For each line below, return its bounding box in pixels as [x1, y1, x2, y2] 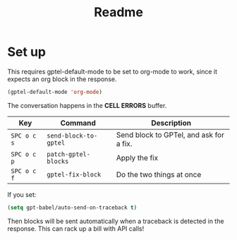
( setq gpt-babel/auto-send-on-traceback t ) [7, 204, 138, 211]
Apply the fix [116, 152, 159, 162]
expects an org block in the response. [7, 75, 117, 83]
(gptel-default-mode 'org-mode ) [7, 88, 102, 95]
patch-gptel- [47, 150, 90, 158]
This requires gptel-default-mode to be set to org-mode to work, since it [7, 67, 217, 76]
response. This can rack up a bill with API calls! [7, 224, 145, 233]
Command [60, 118, 97, 128]
